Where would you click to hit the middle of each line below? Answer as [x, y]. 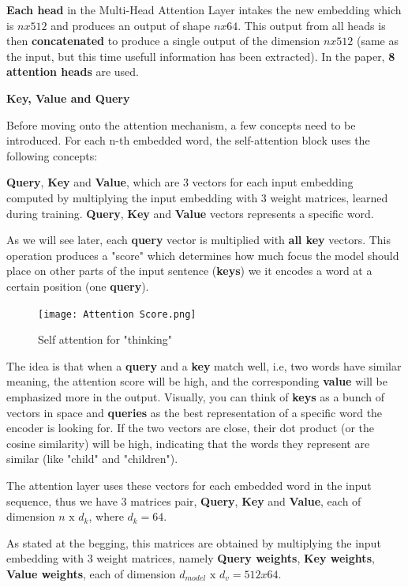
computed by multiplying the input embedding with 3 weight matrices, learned [197, 197]
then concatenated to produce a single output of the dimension [163, 41]
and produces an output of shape [131, 25]
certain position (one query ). [78, 286]
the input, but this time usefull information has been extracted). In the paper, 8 [201, 56]
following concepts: [52, 155]
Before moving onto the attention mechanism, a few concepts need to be [181, 124]
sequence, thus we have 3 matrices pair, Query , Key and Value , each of [184, 500]
